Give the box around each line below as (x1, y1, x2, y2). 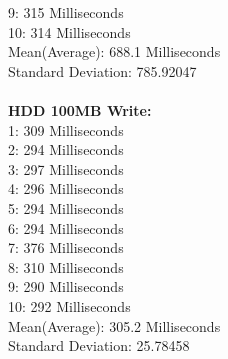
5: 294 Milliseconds (8, 197, 124, 218)
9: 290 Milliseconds (8, 276, 124, 297)
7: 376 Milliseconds (8, 237, 124, 258)
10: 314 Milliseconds (8, 21, 131, 42)
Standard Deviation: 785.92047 (8, 60, 197, 81)
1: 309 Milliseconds (8, 119, 124, 140)
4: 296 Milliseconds (8, 178, 124, 199)
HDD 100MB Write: (8, 99, 152, 120)
